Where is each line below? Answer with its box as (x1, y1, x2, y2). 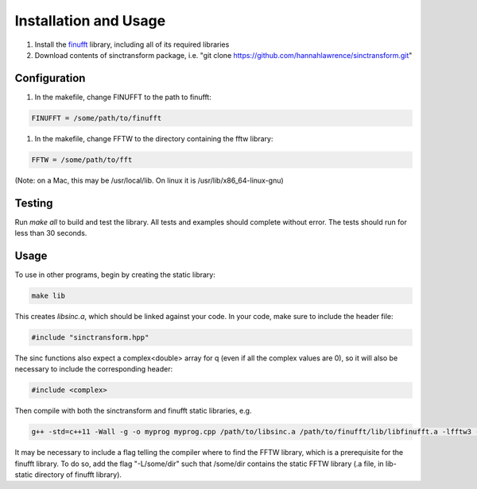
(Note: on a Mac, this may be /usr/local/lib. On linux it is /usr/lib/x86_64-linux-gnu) (14, 175, 284, 185)
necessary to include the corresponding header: (14, 364, 173, 374)
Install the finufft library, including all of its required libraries (34, 40, 230, 49)
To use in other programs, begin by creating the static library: (14, 270, 216, 279)
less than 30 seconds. (14, 229, 87, 238)
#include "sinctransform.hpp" (31, 333, 149, 341)
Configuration (14, 71, 86, 85)
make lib (31, 291, 66, 300)
